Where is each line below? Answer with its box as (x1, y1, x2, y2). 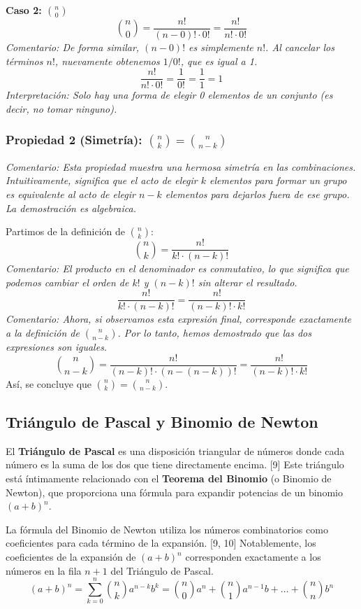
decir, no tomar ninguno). (6, 101, 117, 115)
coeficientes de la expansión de (6, 549, 136, 564)
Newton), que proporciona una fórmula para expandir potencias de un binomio (6, 484, 343, 499)
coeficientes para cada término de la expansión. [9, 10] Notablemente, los (6, 535, 316, 550)
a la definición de (6, 325, 80, 339)
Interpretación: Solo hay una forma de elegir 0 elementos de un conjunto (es (6, 87, 333, 102)
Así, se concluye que (6, 376, 92, 391)
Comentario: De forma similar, (6, 40, 140, 55)
